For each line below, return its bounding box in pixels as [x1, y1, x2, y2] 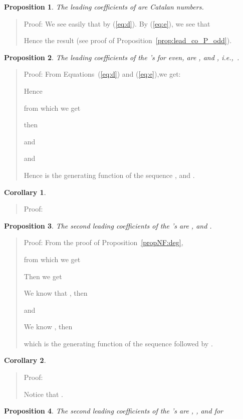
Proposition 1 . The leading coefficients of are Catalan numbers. [4, 2, 204, 12]
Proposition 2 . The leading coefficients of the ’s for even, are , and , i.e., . [4, 52, 239, 62]
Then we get [24, 271, 62, 281]
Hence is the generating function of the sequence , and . [24, 169, 195, 180]
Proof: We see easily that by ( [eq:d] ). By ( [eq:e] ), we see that [24, 18, 210, 29]
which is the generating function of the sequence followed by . [24, 338, 213, 348]
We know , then [24, 321, 73, 332]
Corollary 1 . [4, 186, 46, 197]
